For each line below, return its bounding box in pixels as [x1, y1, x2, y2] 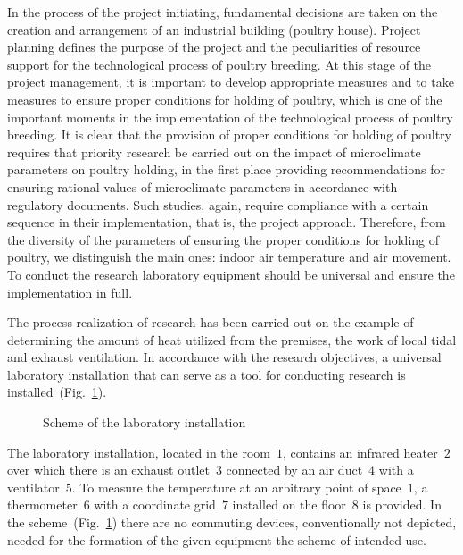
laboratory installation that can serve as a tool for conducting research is [7, 365, 406, 383]
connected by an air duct [226, 460, 363, 479]
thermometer [7, 495, 78, 514]
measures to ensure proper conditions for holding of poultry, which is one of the [7, 89, 442, 108]
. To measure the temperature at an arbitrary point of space [71, 477, 401, 496]
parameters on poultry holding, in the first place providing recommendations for [7, 160, 445, 179]
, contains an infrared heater [283, 442, 438, 461]
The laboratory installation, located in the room [7, 442, 271, 461]
